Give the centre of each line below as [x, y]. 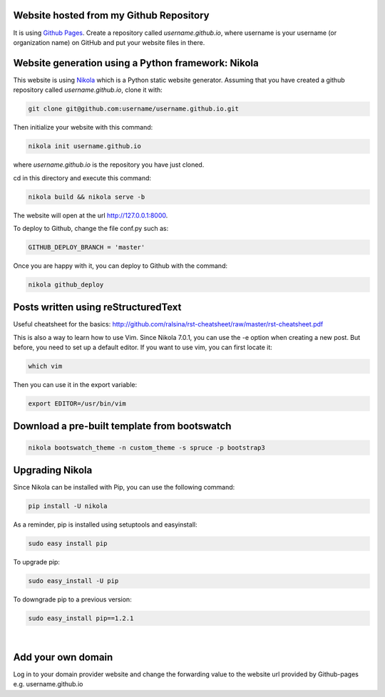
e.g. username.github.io [48, 684]
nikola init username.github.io [85, 146]
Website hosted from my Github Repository [111, 15]
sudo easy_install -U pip [73, 581]
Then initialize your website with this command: [83, 128]
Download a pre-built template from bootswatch [122, 427]
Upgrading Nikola [53, 470]
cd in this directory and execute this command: [82, 177]
